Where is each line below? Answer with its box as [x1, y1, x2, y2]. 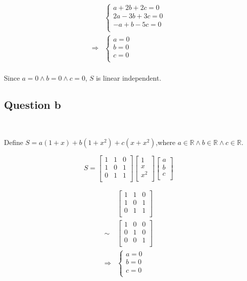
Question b [4, 97, 61, 112]
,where [155, 137, 176, 147]
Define [4, 137, 23, 147]
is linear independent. [96, 73, 161, 83]
